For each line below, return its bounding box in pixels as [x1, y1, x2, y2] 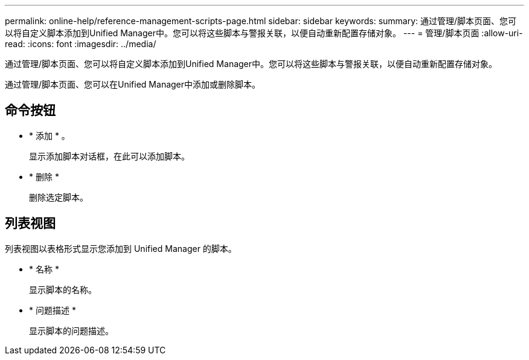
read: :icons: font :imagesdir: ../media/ [5, 39, 156, 49]
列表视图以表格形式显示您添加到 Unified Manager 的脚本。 [5, 243, 237, 254]
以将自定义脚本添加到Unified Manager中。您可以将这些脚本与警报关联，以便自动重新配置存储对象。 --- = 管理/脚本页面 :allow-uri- [5, 28, 523, 38]
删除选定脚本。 [29, 191, 88, 202]
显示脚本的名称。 [29, 284, 97, 295]
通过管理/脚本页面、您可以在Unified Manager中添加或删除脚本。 [5, 79, 261, 89]
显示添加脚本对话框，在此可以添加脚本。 [29, 150, 190, 161]
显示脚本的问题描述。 [29, 325, 114, 336]
